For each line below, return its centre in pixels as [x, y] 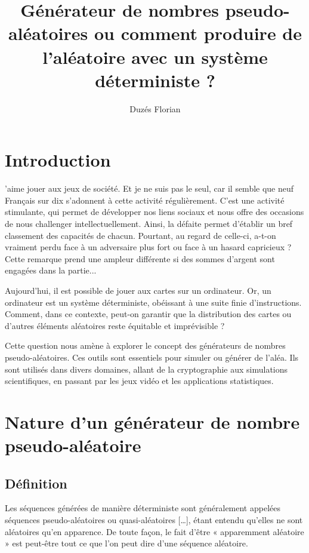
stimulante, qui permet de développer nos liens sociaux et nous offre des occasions [154, 212]
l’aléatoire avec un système [155, 56]
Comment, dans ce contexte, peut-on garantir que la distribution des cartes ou [148, 314]
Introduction [58, 160]
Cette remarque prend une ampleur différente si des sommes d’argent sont [140, 258]
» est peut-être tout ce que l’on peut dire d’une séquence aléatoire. [126, 543]
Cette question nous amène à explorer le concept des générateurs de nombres [145, 345]
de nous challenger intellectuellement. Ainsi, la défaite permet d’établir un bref [149, 223]
